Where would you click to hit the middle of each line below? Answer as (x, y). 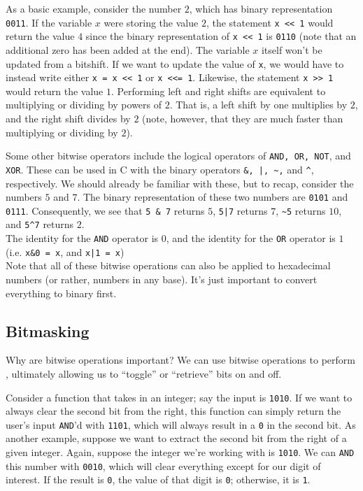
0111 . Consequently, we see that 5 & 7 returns (105, 210)
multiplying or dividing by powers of (84, 105)
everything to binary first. (61, 293)
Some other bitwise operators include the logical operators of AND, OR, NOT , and (178, 156)
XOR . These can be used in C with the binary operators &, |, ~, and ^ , (160, 169)
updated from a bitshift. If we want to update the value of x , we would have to (175, 63)
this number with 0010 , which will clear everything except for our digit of (163, 465)
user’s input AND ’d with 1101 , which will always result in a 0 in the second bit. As (181, 424)
